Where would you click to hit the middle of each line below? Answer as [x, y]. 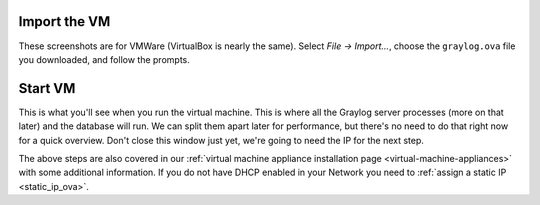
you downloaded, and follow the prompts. [104, 59]
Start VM [47, 88]
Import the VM [64, 21]
